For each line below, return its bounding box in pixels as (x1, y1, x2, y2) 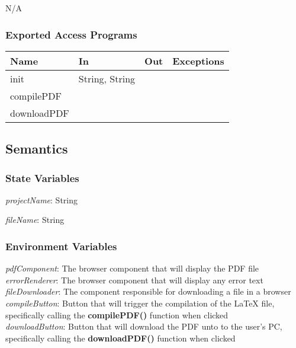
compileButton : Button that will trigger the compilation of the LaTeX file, (5, 297, 275, 309)
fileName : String (5, 213, 65, 226)
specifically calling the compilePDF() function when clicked (5, 308, 229, 321)
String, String (78, 71, 136, 85)
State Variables (5, 170, 79, 185)
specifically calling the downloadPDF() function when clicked (5, 331, 236, 344)
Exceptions (172, 53, 224, 68)
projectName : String (5, 193, 78, 206)
